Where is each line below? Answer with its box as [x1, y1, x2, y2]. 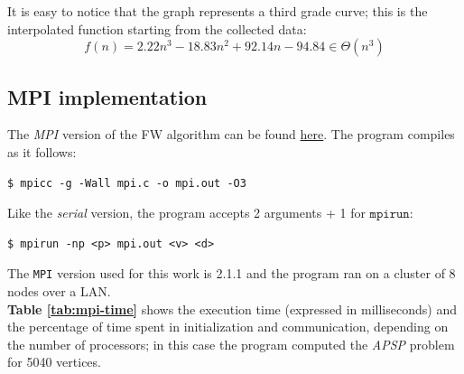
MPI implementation [7, 82, 208, 110]
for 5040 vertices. [7, 352, 101, 371]
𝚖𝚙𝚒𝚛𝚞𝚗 [369, 208, 410, 221]
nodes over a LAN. [7, 282, 111, 301]
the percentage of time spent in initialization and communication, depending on [7, 317, 449, 336]
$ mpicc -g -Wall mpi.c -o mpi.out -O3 [7, 176, 246, 190]
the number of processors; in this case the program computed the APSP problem [7, 334, 455, 353]
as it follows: [7, 142, 77, 161]
